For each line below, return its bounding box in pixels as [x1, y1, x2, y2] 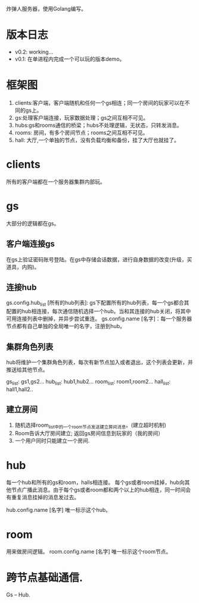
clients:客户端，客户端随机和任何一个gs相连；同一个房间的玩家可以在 [14, 99, 185, 106]
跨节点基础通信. [6, 571, 83, 585]
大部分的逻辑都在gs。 [6, 220, 60, 227]
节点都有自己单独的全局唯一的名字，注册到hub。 [6, 323, 126, 330]
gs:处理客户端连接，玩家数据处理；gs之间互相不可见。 [14, 114, 149, 121]
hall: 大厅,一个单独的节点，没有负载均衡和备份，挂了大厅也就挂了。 [14, 136, 180, 143]
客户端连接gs [6, 239, 55, 249]
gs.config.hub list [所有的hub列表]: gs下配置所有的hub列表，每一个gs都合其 [6, 299, 189, 308]
